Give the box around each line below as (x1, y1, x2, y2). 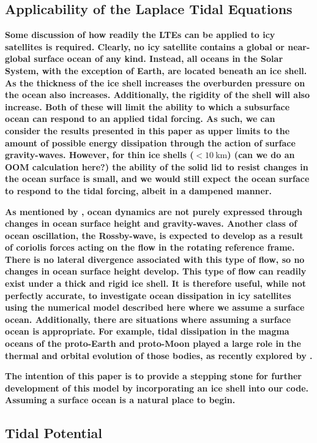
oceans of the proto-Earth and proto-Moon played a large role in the (5, 337, 301, 350)
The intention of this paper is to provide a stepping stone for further (5, 369, 302, 382)
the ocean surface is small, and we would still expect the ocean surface (5, 172, 310, 185)
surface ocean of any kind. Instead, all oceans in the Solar (34, 52, 283, 65)
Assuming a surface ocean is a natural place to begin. (5, 393, 236, 406)
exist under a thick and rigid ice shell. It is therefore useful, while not (5, 277, 306, 290)
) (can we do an (227, 148, 295, 161)
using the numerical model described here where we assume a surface (5, 301, 305, 314)
